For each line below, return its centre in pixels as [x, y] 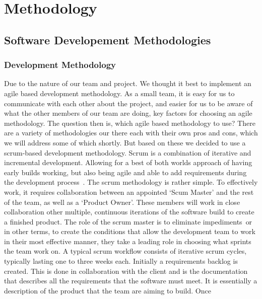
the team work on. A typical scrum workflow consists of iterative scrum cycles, [125, 251]
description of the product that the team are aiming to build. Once [108, 290]
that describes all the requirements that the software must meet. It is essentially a [131, 281]
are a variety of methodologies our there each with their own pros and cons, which [131, 133]
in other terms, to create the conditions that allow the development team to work [130, 231]
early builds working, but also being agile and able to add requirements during [125, 172]
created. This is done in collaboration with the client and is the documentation [126, 271]
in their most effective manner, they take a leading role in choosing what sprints [128, 241]
